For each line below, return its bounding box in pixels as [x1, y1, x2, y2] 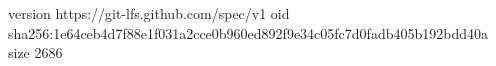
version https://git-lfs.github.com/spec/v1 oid [8, 3, 290, 23]
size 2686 [8, 42, 63, 63]
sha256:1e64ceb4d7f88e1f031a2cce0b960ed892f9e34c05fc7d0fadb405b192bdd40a [8, 22, 489, 43]
